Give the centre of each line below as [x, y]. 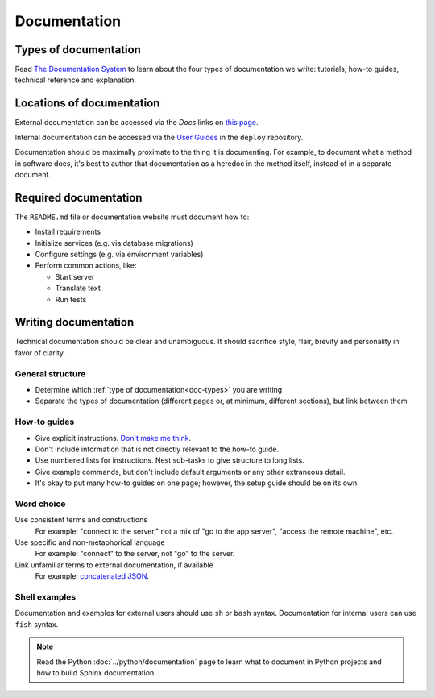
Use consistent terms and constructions [81, 520]
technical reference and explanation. [76, 80]
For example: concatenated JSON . [92, 576]
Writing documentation [75, 322]
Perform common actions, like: [86, 265]
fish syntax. [37, 624]
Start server [75, 276]
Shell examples [46, 596]
